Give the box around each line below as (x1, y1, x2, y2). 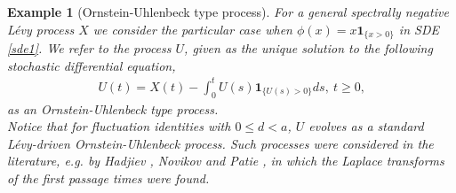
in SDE (398, 19, 439, 38)
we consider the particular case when (92, 19, 292, 38)
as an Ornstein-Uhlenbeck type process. (7, 99, 219, 118)
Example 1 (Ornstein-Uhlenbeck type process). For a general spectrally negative (7, 3, 449, 20)
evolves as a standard (308, 117, 424, 135)
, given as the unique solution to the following (184, 39, 433, 58)
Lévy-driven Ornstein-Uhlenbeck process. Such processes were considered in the (7, 134, 434, 152)
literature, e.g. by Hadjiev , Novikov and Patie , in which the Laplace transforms (7, 151, 444, 170)
